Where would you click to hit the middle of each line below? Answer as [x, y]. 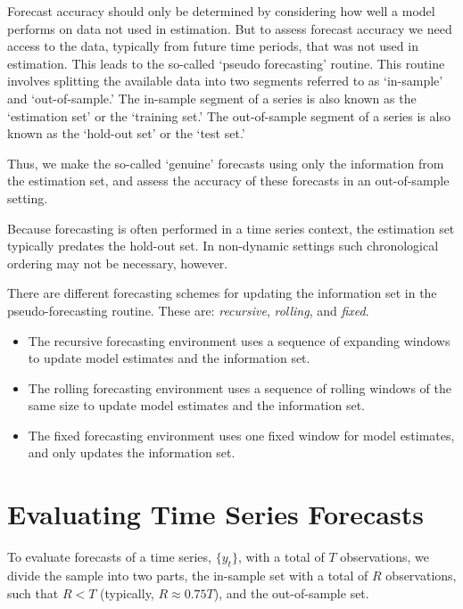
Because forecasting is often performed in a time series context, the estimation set [231, 228]
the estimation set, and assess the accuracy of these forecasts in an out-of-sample [228, 181]
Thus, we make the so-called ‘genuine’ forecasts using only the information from [226, 163]
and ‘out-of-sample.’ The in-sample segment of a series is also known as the [212, 98]
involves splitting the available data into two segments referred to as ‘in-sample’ [225, 81]
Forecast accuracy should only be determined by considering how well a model [221, 11]
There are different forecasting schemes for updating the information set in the [222, 293]
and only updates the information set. [132, 453]
